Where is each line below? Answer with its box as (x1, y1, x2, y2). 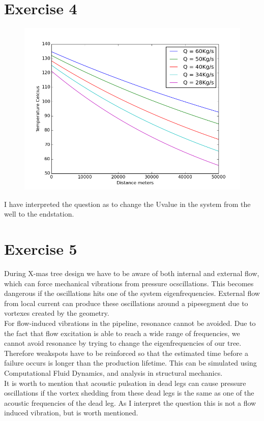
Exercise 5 (4, 238, 77, 259)
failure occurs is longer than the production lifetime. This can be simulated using (4, 357, 257, 368)
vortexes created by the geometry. (4, 308, 109, 318)
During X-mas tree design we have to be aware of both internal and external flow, (4, 268, 259, 279)
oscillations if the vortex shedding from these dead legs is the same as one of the (4, 387, 254, 398)
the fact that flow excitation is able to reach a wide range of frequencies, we (4, 327, 240, 338)
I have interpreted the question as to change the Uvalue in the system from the (4, 198, 251, 209)
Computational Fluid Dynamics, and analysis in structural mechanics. (4, 367, 223, 378)
